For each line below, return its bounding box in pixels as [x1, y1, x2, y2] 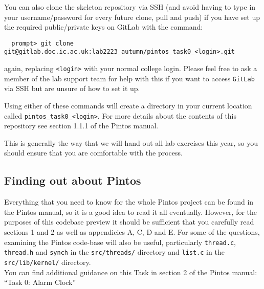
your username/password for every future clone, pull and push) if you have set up [4, 11, 260, 22]
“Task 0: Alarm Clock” [4, 277, 76, 287]
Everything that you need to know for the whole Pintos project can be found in [4, 196, 254, 207]
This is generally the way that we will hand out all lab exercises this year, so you [4, 137, 258, 148]
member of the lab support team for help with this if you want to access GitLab [4, 73, 255, 83]
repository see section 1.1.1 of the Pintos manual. [4, 120, 159, 131]
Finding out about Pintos [4, 172, 141, 188]
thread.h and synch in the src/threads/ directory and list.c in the [4, 247, 225, 257]
